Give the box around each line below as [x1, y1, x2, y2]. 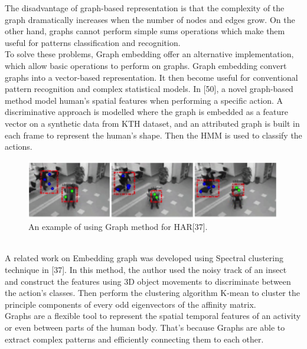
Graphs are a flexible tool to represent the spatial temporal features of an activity [5, 310, 301, 322]
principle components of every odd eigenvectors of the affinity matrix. [5, 298, 256, 310]
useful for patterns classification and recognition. [5, 36, 181, 48]
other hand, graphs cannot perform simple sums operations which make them [5, 25, 285, 37]
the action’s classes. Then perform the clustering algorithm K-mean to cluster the [5, 287, 300, 299]
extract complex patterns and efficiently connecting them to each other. [5, 332, 264, 345]
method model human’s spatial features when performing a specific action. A [5, 94, 283, 106]
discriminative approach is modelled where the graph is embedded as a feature [5, 106, 288, 118]
